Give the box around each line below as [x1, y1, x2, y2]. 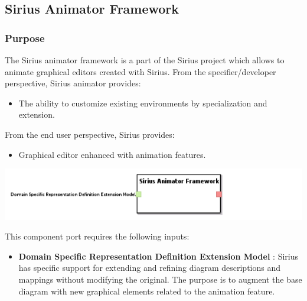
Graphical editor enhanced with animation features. [18, 148, 206, 160]
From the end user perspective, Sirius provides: [5, 128, 175, 140]
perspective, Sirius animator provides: [5, 77, 141, 89]
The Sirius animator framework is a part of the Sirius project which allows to [5, 54, 285, 66]
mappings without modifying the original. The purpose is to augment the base [18, 273, 302, 285]
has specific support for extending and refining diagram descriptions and [18, 261, 280, 274]
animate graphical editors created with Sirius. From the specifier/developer [5, 65, 276, 77]
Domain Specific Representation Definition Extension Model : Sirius [18, 250, 298, 262]
